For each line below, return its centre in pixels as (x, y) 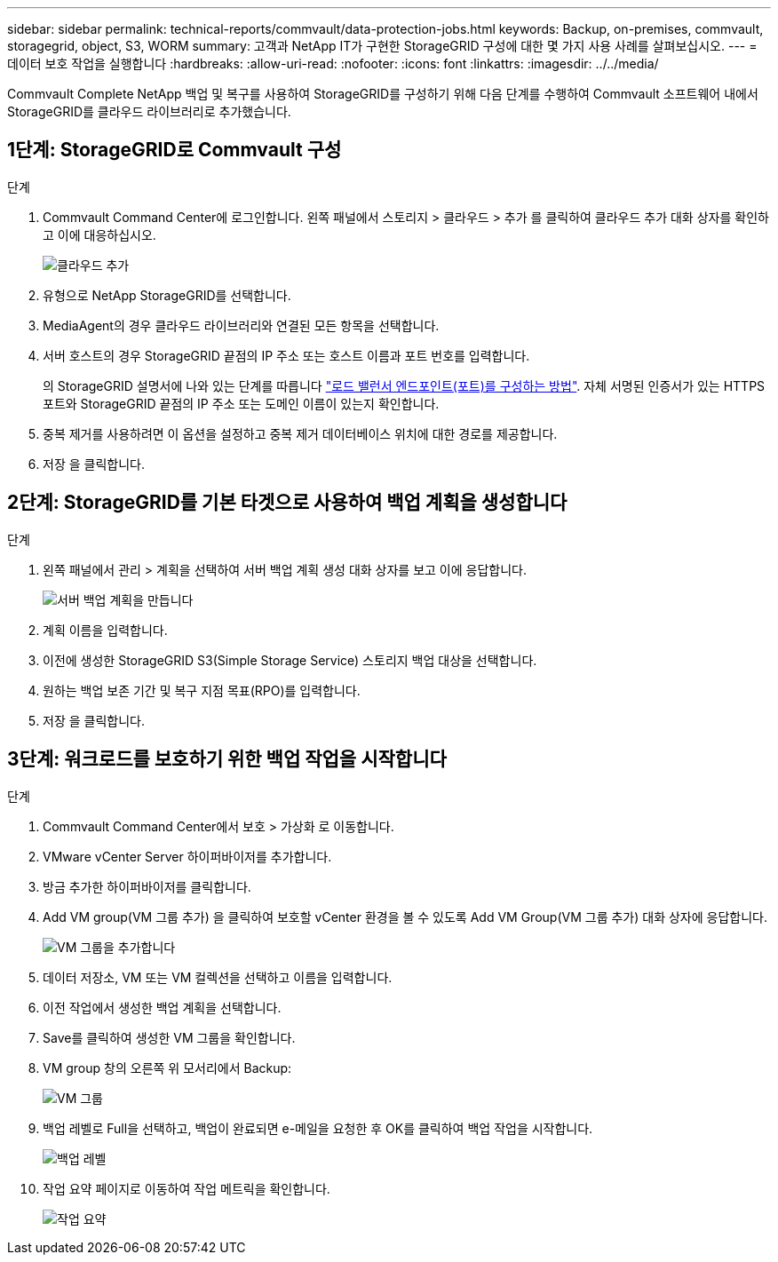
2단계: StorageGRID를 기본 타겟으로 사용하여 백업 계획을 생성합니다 (287, 503)
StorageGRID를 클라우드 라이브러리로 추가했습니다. (149, 111)
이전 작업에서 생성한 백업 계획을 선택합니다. (162, 1007)
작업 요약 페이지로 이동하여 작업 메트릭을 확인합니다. (187, 1188)
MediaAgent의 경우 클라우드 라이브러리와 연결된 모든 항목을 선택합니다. (241, 325)
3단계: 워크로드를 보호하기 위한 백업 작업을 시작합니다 (227, 759)
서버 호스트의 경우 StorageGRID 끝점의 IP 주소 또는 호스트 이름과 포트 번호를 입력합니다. (286, 355)
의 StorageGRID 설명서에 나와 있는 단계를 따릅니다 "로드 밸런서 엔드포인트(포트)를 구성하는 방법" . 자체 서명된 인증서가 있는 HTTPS (404, 385)
